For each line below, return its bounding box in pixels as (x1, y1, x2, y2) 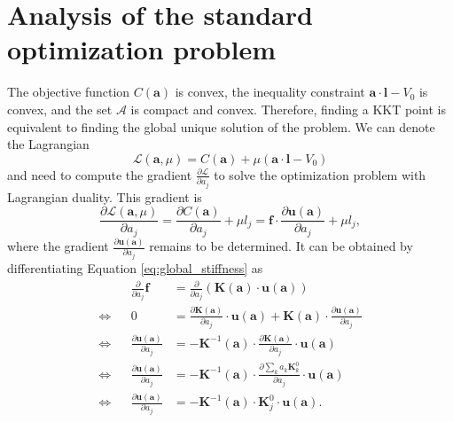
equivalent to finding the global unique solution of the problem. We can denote (7, 117, 435, 136)
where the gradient (7, 237, 109, 255)
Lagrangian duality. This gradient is (7, 187, 202, 206)
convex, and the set (7, 99, 113, 118)
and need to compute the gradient (7, 165, 192, 184)
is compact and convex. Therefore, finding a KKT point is (130, 99, 446, 118)
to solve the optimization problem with (214, 165, 426, 184)
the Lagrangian (7, 135, 90, 153)
